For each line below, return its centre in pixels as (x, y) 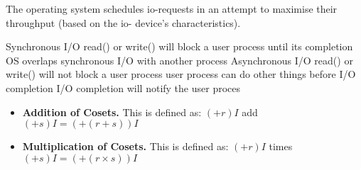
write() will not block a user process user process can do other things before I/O (181, 74)
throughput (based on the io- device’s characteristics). (123, 22)
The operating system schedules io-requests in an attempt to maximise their (172, 8)
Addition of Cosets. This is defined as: (112, 112)
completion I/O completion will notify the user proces (123, 87)
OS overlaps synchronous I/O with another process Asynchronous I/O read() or (179, 60)
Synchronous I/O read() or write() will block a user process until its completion (179, 46)
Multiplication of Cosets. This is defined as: (125, 146)
